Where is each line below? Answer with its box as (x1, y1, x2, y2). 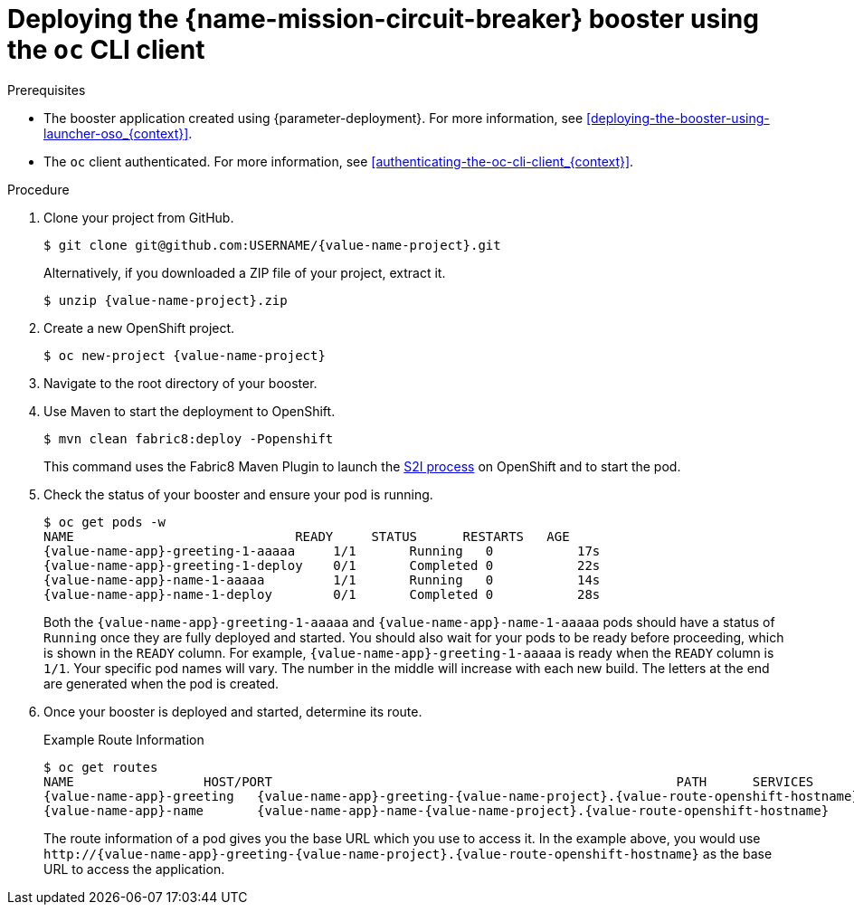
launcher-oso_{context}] (43, 125, 189, 141)
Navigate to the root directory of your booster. (43, 375, 318, 391)
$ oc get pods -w (43, 514, 166, 529)
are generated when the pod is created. (43, 675, 280, 691)
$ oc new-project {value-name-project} (43, 347, 326, 363)
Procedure (7, 181, 70, 197)
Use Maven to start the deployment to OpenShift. (43, 403, 336, 419)
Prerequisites (7, 81, 86, 98)
